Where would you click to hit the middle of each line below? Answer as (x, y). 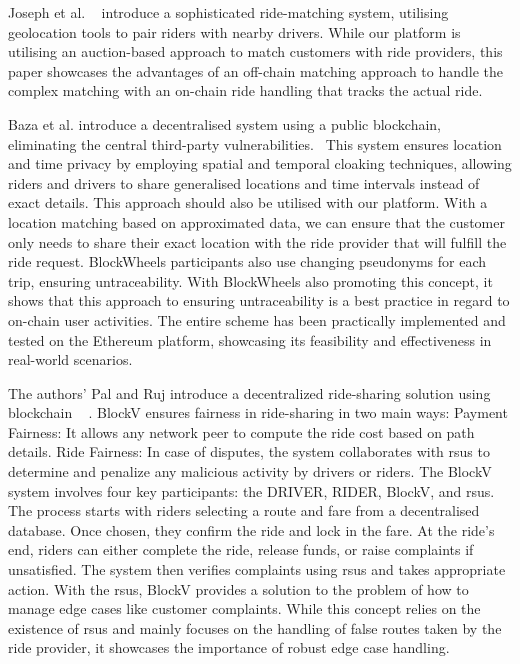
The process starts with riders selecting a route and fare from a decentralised (244, 510)
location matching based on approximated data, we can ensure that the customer (256, 221)
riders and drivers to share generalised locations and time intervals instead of (244, 182)
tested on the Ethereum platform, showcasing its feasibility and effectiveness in (250, 339)
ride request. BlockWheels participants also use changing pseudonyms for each (247, 261)
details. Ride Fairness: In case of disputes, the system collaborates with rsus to (249, 451)
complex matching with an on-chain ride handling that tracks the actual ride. (245, 90)
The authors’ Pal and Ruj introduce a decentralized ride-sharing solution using (249, 392)
